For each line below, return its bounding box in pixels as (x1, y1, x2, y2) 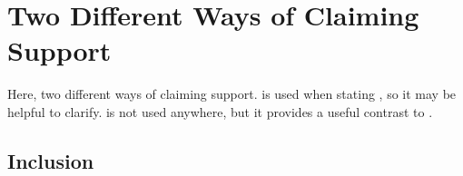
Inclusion (7, 146, 94, 174)
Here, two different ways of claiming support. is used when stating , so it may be (7, 84, 457, 103)
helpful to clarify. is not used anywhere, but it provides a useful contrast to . (7, 102, 433, 121)
